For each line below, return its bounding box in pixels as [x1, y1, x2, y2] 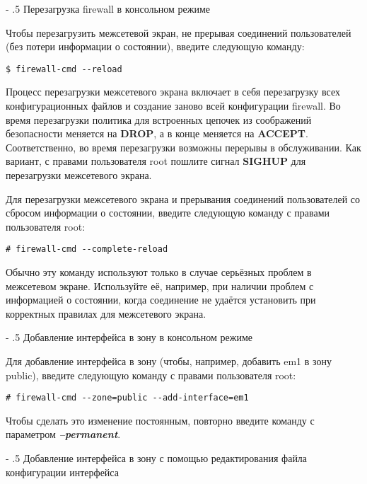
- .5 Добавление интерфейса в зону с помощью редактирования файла [6, 451, 308, 466]
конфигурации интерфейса [6, 464, 119, 479]
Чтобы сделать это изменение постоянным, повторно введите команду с [6, 413, 315, 427]
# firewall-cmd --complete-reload [6, 244, 168, 255]
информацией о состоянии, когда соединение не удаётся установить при [6, 292, 316, 307]
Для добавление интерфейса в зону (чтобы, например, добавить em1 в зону [6, 354, 332, 368]
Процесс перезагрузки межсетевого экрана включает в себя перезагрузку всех [6, 84, 340, 99]
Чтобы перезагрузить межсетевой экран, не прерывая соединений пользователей [6, 25, 351, 40]
